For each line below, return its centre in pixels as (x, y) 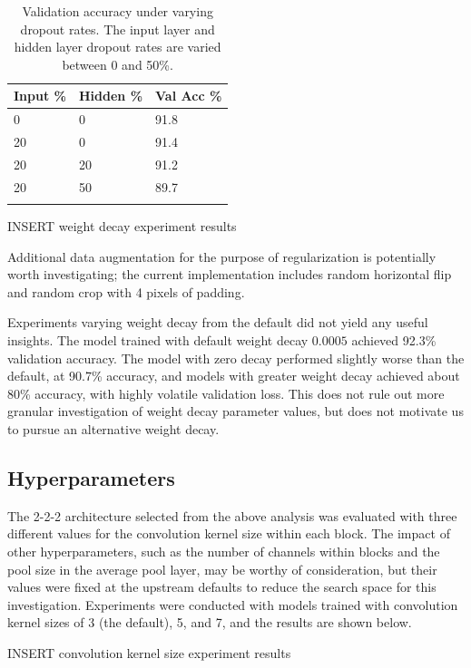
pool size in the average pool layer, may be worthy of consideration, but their (222, 569)
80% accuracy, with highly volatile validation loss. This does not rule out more (226, 393)
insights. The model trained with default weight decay (158, 340)
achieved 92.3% (394, 340)
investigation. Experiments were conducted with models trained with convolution (233, 604)
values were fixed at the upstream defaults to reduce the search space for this (222, 587)
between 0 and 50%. (118, 64)
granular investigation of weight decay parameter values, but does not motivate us (235, 411)
